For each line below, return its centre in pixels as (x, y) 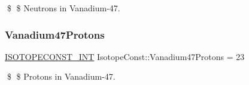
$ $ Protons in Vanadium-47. (61, 76)
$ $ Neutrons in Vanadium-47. (63, 8)
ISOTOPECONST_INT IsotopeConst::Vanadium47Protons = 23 (125, 56)
